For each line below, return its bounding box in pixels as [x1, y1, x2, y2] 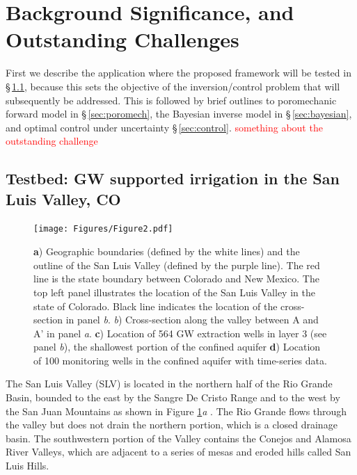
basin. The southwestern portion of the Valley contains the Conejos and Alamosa [6, 430, 351, 445]
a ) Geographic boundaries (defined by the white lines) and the [33, 244, 300, 259]
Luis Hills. [6, 458, 49, 473]
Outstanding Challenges [6, 25, 239, 54]
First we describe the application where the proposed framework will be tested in [6, 65, 351, 80]
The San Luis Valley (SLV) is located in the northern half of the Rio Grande [6, 376, 333, 391]
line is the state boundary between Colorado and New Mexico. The [33, 271, 319, 286]
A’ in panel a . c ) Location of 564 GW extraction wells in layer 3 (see [33, 325, 327, 340]
